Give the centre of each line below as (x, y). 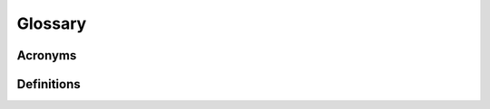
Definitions (49, 84)
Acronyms (47, 55)
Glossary (52, 23)
